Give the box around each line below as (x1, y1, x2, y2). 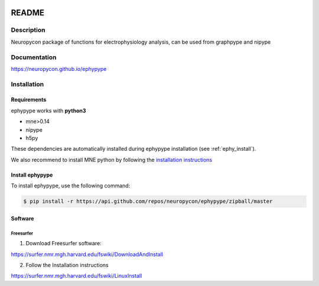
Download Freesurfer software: (25, 240, 102, 247)
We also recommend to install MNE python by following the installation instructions (11, 156, 213, 163)
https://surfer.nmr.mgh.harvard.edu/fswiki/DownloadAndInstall (11, 251, 164, 258)
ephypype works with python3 (11, 107, 86, 114)
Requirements (11, 96, 47, 103)
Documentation (11, 53, 57, 61)
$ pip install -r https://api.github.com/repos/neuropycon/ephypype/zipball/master (23, 198, 273, 205)
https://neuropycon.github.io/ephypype (11, 65, 107, 72)
